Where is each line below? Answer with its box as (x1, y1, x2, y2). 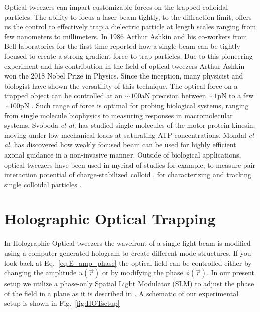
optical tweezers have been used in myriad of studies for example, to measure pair (4, 159, 256, 170)
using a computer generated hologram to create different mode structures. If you (4, 248, 251, 258)
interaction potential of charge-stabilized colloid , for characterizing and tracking (4, 169, 252, 180)
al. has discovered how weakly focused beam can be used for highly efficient (4, 139, 236, 150)
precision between (152, 90, 206, 101)
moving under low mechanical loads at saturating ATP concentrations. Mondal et (4, 129, 254, 140)
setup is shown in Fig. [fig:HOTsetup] (4, 298, 120, 308)
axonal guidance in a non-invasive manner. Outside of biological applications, (4, 149, 241, 160)
